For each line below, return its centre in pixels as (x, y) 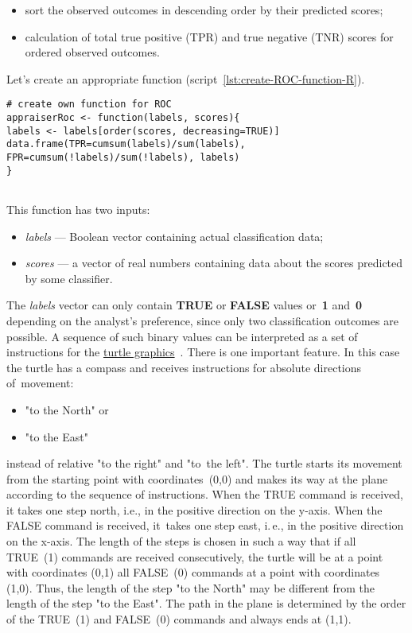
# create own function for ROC (89, 105)
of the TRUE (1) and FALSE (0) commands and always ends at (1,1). (179, 619)
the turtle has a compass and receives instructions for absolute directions (184, 367)
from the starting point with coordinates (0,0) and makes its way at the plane (197, 478)
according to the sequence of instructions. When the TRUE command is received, (205, 494)
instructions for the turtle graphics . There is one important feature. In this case (203, 352)
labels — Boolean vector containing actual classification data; (174, 236)
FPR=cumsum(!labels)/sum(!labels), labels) (123, 157)
